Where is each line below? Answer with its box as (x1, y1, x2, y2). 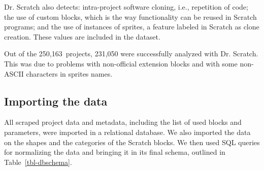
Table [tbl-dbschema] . (4, 156, 72, 167)
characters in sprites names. (26, 68, 113, 79)
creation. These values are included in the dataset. (4, 31, 160, 42)
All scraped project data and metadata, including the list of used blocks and (4, 117, 242, 127)
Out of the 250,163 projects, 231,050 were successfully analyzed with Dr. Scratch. (4, 48, 258, 59)
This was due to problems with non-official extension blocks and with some (4, 58, 238, 69)
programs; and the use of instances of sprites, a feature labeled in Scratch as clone (4, 21, 259, 32)
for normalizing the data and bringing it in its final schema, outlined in (4, 147, 225, 157)
